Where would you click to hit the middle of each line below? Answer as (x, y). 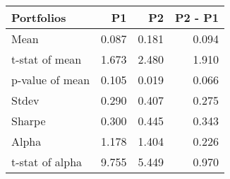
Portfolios (39, 17)
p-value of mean (51, 80)
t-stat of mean (47, 59)
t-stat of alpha (47, 162)
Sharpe (29, 121)
